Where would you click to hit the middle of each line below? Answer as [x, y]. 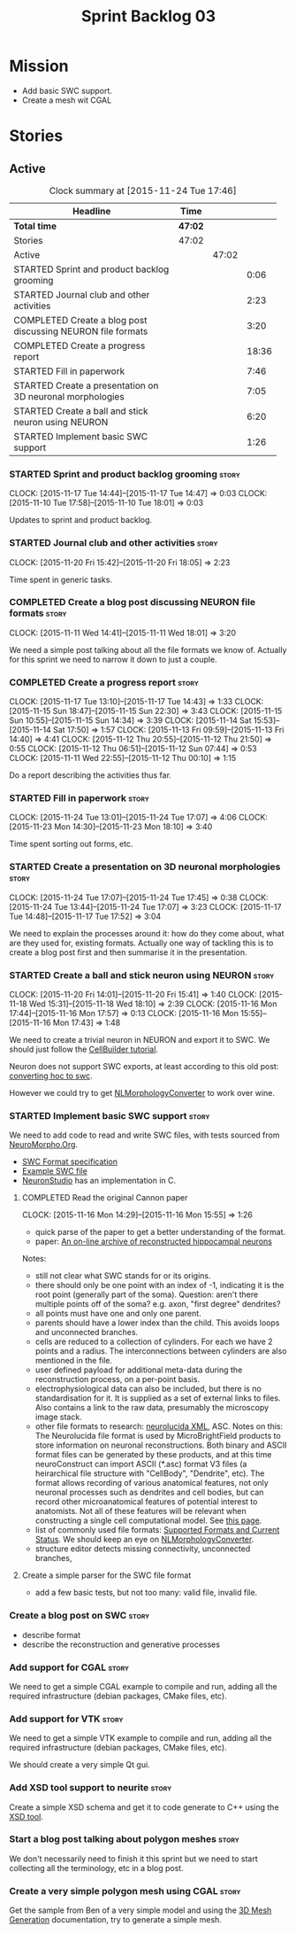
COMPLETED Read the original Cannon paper [105, 1198]
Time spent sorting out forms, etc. [71, 844]
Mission [39, 66]
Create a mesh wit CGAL [67, 100]
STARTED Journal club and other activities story [114, 543]
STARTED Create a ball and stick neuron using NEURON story [142, 975]
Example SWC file [55, 1171]
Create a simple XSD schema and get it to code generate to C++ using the [144, 1807]
